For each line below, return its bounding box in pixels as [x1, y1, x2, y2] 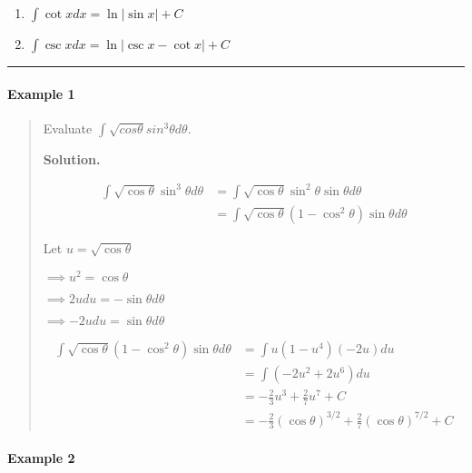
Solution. [43, 149, 101, 168]
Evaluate [43, 118, 93, 137]
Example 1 [7, 84, 75, 103]
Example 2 [7, 448, 75, 468]
